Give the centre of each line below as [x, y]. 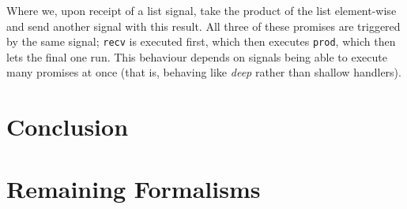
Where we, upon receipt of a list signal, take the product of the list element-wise [202, 10]
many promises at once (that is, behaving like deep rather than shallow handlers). [204, 72]
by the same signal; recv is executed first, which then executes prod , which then [201, 41]
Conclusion [68, 127]
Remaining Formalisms [134, 188]
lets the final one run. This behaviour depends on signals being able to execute [197, 56]
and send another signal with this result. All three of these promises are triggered [203, 26]
